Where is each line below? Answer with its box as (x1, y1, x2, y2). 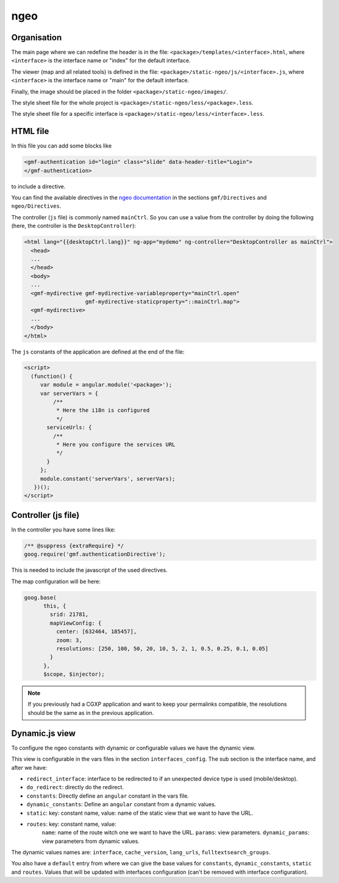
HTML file (11, 126, 49, 137)
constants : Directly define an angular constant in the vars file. (26, 792, 189, 800)
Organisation (11, 32, 62, 43)
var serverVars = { (40, 390, 99, 397)
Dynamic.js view (11, 728, 76, 739)
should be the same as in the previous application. (27, 709, 154, 716)
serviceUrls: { (46, 424, 92, 431)
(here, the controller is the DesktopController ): (11, 222, 137, 230)
